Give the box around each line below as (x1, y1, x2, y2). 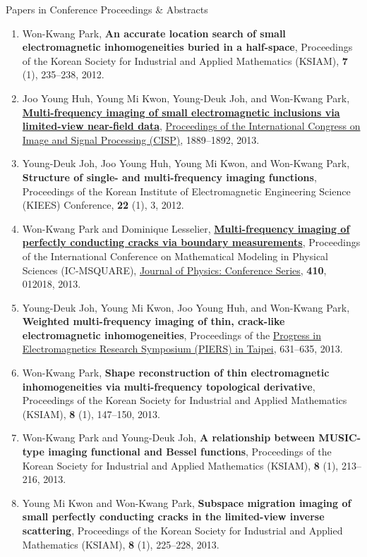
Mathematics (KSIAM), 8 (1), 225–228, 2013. (22, 537, 219, 551)
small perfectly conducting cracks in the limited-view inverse (22, 509, 325, 524)
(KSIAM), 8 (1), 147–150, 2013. (22, 406, 160, 421)
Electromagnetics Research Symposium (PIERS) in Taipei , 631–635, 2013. (22, 341, 343, 356)
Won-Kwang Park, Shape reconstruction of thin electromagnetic (22, 365, 330, 380)
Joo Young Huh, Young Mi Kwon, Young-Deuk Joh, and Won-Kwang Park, (22, 90, 350, 105)
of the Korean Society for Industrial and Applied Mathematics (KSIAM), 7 (22, 53, 348, 68)
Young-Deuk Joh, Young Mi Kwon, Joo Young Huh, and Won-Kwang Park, (22, 300, 350, 314)
